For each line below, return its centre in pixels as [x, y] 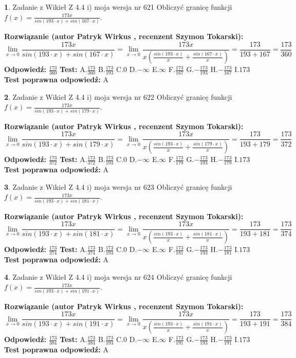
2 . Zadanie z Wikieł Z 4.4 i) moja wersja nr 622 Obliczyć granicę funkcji [118, 96]
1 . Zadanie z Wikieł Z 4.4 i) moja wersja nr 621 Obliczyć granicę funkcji [118, 7]
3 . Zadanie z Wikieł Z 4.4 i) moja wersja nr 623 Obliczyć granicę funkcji [118, 186]
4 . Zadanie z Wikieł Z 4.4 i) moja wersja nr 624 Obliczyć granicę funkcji [118, 276]
